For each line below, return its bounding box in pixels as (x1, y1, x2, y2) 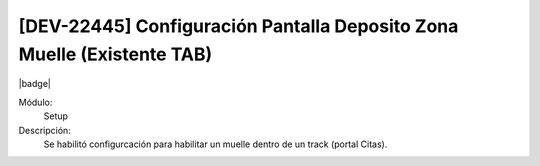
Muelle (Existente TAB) (18, 43, 213, 65)
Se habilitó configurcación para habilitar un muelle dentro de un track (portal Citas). (43, 138, 388, 150)
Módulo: (18, 96, 53, 108)
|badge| (18, 78, 52, 90)
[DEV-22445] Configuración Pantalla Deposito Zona (18, 15, 459, 37)
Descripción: (18, 124, 72, 136)
